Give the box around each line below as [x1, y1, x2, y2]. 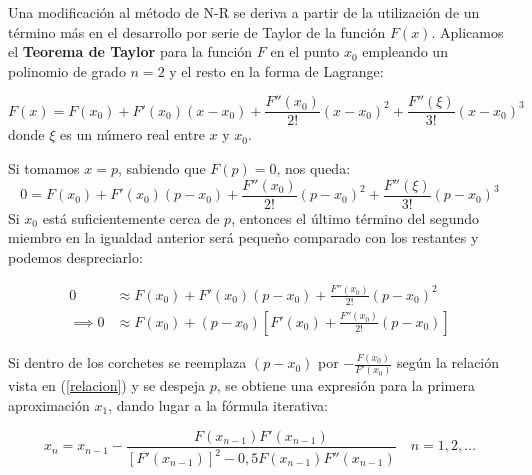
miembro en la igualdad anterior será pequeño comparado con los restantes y [8, 227, 479, 248]
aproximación [8, 395, 90, 416]
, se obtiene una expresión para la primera [216, 375, 475, 396]
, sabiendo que [118, 158, 206, 179]
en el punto [270, 41, 340, 62]
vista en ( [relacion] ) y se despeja [8, 375, 206, 396]
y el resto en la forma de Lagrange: [169, 60, 384, 81]
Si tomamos [8, 158, 80, 179]
